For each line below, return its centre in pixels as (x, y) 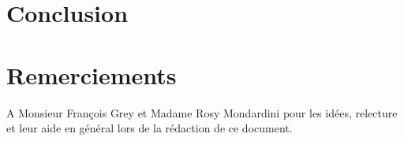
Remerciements (92, 74)
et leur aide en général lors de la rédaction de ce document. (150, 128)
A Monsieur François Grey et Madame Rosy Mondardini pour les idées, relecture (202, 112)
